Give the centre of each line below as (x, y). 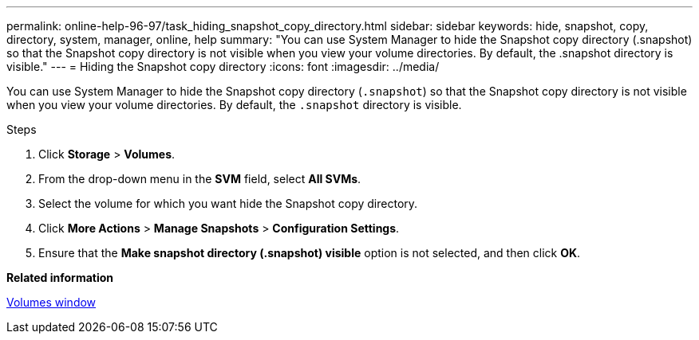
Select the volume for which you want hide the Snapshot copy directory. (228, 203)
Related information (60, 277)
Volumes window (51, 302)
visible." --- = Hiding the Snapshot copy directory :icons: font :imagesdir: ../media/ (223, 66)
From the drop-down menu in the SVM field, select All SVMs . (200, 179)
